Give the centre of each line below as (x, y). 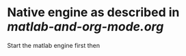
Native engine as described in (93, 12)
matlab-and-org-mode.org (85, 27)
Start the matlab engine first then (54, 45)
